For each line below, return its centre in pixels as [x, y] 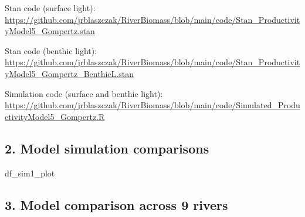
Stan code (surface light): [50, 8]
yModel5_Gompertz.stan [50, 31]
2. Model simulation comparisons [107, 148]
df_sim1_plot [30, 173]
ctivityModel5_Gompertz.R [55, 116]
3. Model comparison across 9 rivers [116, 204]
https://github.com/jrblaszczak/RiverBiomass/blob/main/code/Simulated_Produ [152, 105]
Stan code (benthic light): [51, 50]
